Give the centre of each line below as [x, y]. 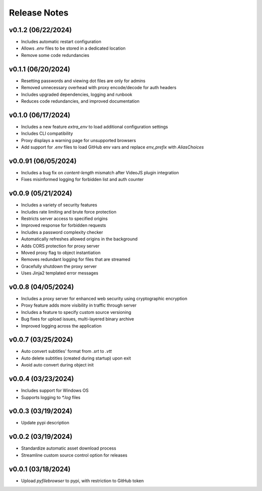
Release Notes [39, 13]
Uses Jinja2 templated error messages [60, 273]
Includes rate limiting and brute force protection [69, 212]
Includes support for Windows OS [55, 391]
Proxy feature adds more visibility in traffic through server [79, 305]
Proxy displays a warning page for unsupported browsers [79, 140]
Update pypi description [45, 423]
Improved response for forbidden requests [64, 225]
